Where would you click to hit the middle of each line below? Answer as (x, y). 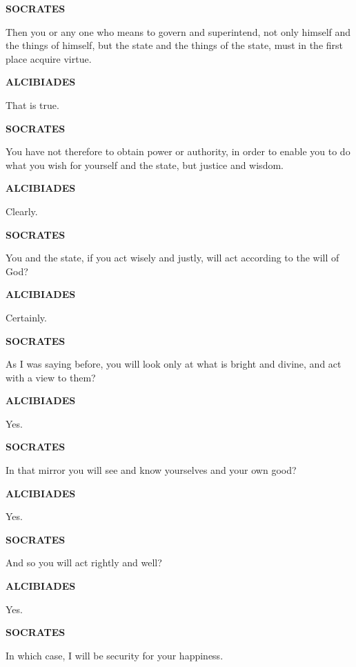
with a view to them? (51, 377)
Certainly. (26, 317)
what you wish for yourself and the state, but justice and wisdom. (145, 165)
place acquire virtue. (49, 58)
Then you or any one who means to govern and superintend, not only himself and (178, 31)
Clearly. (22, 211)
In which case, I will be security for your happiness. (115, 655)
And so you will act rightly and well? (84, 563)
